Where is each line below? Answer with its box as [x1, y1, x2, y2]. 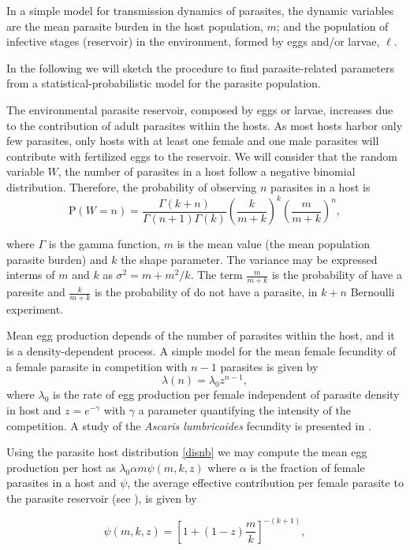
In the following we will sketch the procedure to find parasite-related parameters [6, 59, 394, 76]
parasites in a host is [270, 178, 371, 195]
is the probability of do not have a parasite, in [94, 284, 318, 300]
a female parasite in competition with [6, 358, 188, 374]
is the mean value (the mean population [177, 236, 370, 252]
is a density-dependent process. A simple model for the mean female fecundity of [6, 343, 396, 359]
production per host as [6, 459, 116, 475]
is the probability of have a [271, 266, 402, 283]
